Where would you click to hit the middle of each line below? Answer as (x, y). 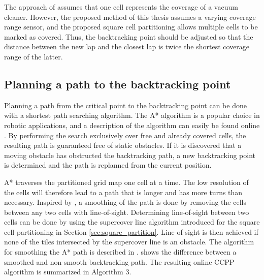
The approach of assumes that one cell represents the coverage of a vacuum (121, 7)
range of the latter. (34, 56)
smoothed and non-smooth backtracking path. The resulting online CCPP (119, 261)
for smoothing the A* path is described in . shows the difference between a (120, 252)
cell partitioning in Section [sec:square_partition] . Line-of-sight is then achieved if (131, 231)
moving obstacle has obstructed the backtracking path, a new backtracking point (130, 155)
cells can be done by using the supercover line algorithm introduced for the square (132, 222)
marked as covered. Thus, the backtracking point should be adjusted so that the (129, 36)
